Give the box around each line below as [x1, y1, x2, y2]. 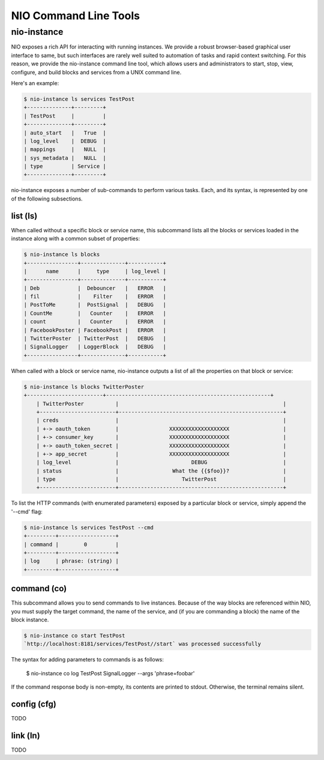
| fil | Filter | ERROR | [23, 293, 166, 300]
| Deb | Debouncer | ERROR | [23, 285, 166, 291]
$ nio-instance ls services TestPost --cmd [23, 524, 154, 531]
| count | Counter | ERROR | [23, 318, 166, 325]
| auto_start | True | [23, 129, 106, 136]
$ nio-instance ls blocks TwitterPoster [23, 383, 144, 390]
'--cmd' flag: [11, 508, 43, 515]
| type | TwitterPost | [36, 476, 287, 483]
